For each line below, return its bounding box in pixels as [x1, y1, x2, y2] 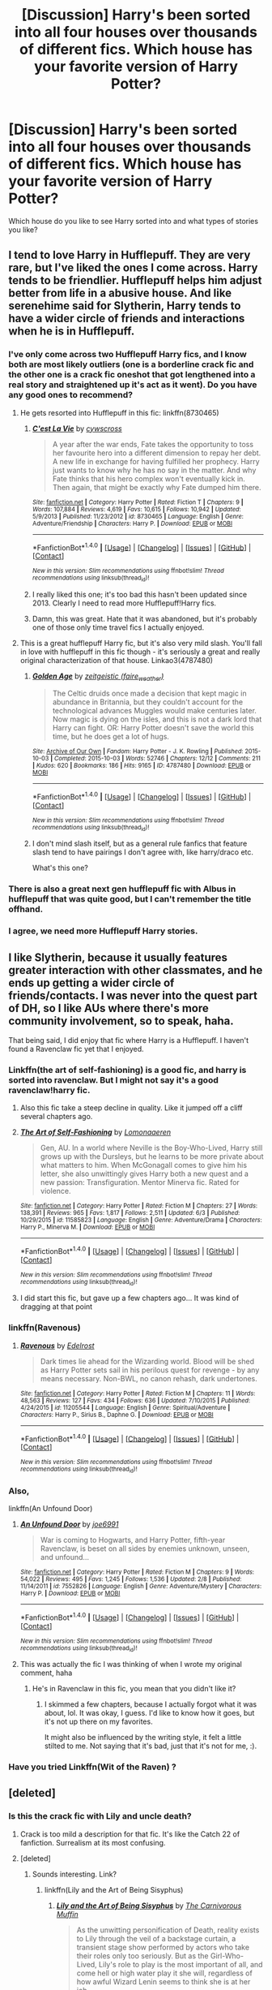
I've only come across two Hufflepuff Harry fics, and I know [8, 349, 247, 360]
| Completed [49, 755, 85, 763]
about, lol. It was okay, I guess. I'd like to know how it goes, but [44, 1708, 255, 1717]
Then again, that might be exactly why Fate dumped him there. [52, 482, 261, 492]
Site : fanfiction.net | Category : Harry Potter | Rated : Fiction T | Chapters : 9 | [32, 497, 244, 506]
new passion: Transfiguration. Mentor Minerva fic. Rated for [40, 1178, 240, 1187]
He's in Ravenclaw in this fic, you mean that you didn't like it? [32, 1683, 236, 1693]
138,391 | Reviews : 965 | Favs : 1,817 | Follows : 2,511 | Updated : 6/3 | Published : [19, 1209, 240, 1217]
